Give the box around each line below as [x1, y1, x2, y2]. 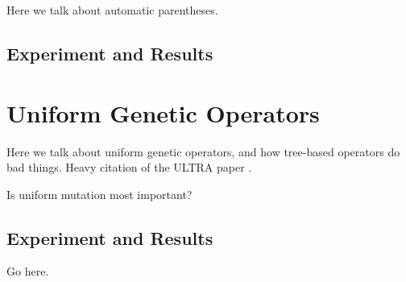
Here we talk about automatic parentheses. [6, 2, 218, 18]
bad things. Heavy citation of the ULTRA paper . [6, 159, 252, 176]
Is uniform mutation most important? [6, 185, 193, 202]
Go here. [6, 263, 49, 280]
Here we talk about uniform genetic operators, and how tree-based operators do [6, 143, 400, 160]
